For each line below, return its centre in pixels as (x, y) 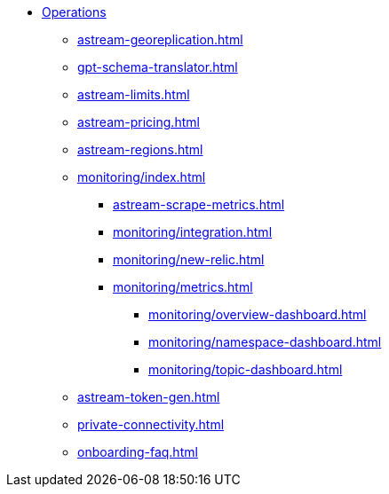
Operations (74, 12)
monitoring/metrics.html (183, 287)
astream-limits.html (134, 94)
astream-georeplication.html (160, 39)
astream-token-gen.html (149, 397)
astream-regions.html (140, 149)
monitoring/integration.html (193, 232)
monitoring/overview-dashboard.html (258, 314)
